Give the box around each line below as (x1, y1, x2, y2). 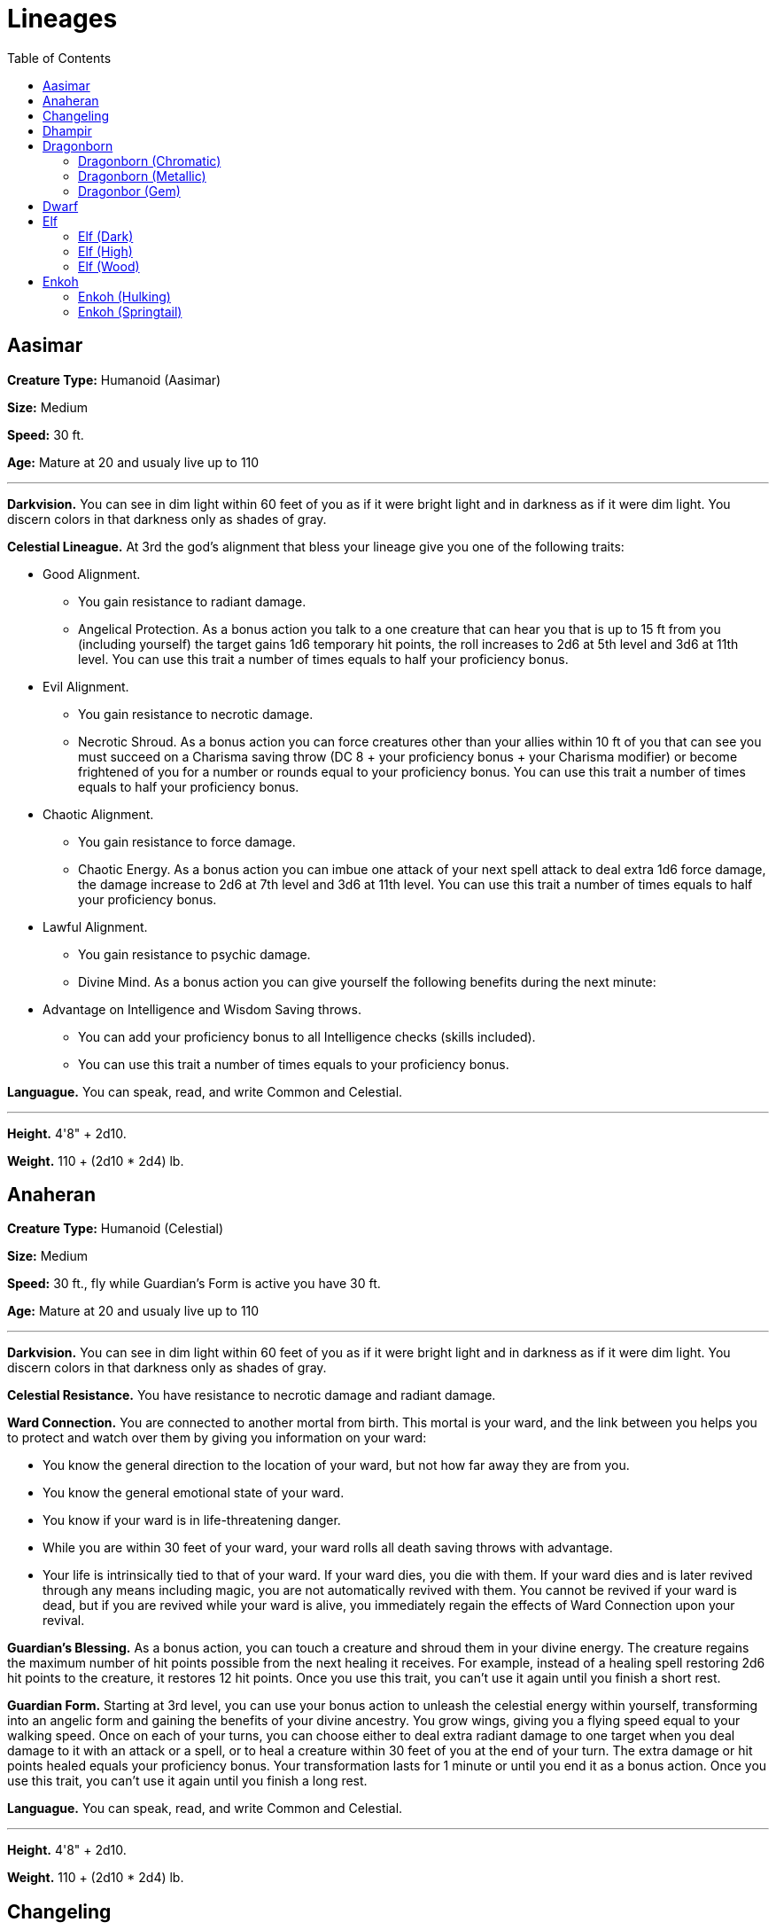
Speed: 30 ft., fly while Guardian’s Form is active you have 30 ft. (7, 1276, 381, 1292)
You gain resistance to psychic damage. (78, 946, 311, 962)
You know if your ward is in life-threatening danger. (43, 1512, 341, 1528)
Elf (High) (78, 243, 133, 259)
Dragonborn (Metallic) (78, 168, 206, 184)
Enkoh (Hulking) (78, 288, 171, 304)
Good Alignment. (43, 566, 141, 582)
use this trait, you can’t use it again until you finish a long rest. (7, 1773, 368, 1789)
